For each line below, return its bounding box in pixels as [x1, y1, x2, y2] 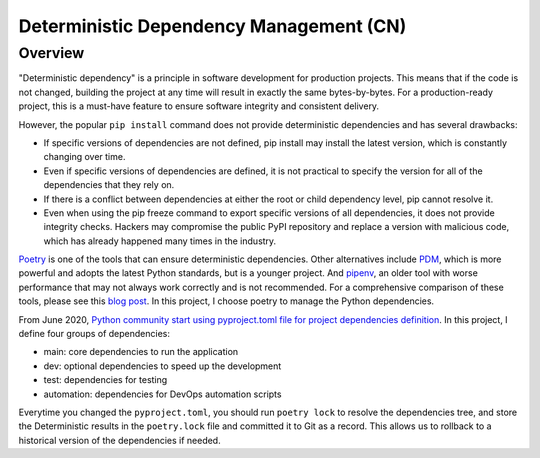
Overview [18, 44, 85, 62]
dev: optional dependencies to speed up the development [43, 360, 282, 372]
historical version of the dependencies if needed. [18, 434, 221, 446]
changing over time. [43, 151, 126, 163]
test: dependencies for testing [43, 374, 168, 386]
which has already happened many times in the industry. [43, 235, 277, 247]
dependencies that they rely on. [43, 179, 175, 191]
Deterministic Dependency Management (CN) [18, 15, 407, 37]
